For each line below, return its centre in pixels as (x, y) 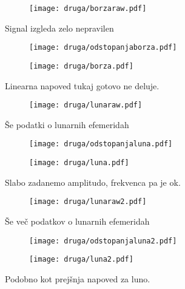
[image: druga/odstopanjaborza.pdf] (103, 48)
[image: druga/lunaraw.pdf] (86, 105)
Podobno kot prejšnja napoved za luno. (78, 278)
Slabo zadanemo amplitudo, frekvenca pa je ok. (93, 182)
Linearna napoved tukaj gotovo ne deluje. (82, 85)
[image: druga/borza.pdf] (81, 66)
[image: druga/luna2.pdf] (81, 260)
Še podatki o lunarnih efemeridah (67, 124)
